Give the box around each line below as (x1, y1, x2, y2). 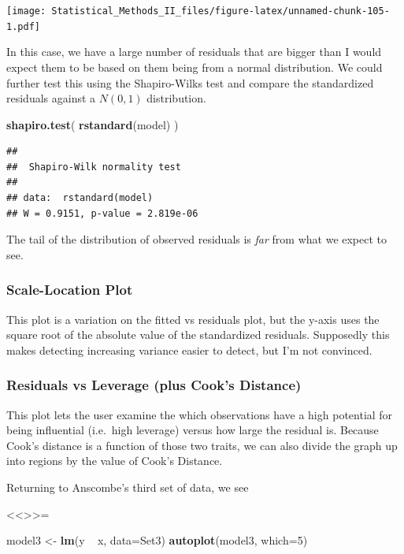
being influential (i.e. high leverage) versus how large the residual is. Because (6, 422, 379, 438)
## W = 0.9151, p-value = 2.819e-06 (6, 207, 198, 219)
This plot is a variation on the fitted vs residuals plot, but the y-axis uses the (6, 310, 380, 327)
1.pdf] (6, 20, 40, 32)
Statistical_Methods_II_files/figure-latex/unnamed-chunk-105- (51, 6, 390, 17)
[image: (6, 6, 46, 17)
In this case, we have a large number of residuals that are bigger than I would (6, 43, 382, 60)
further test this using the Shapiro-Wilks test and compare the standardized (6, 74, 374, 91)
